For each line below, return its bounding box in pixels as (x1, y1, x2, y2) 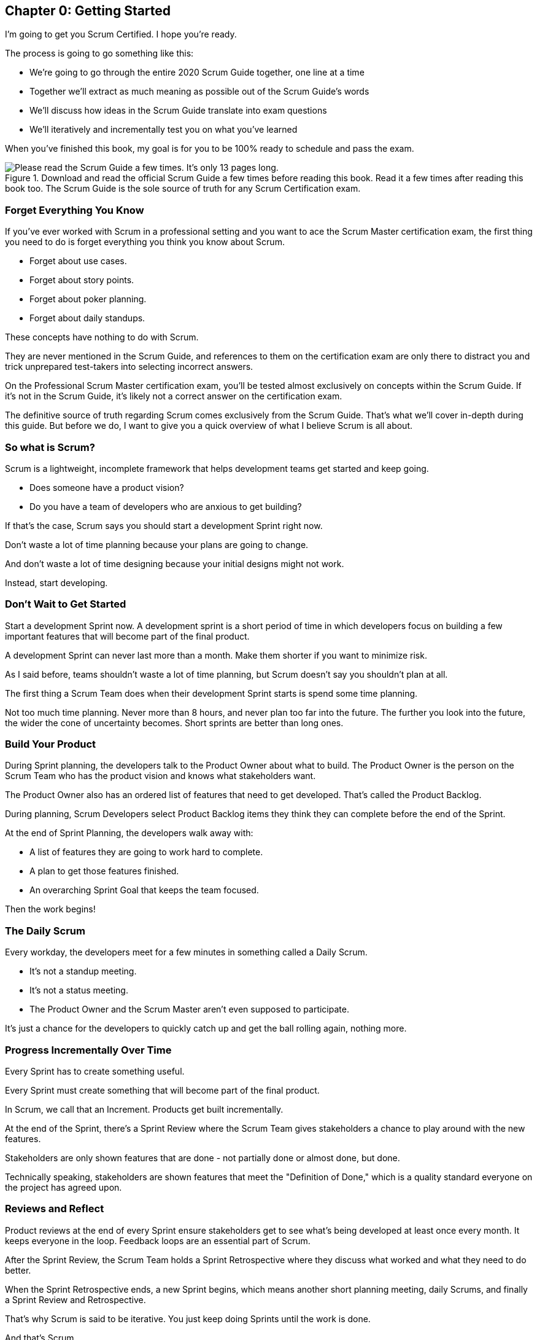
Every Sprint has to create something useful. (5, 1065, 185, 1076)
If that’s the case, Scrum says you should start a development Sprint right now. (5, 520, 323, 531)
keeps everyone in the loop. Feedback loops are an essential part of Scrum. (5, 1235, 311, 1246)
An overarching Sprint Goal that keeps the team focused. (29, 885, 259, 896)
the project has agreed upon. (5, 1181, 122, 1193)
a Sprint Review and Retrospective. (5, 1294, 146, 1305)
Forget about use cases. (29, 256, 127, 267)
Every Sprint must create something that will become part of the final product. (5, 1084, 320, 1095)
